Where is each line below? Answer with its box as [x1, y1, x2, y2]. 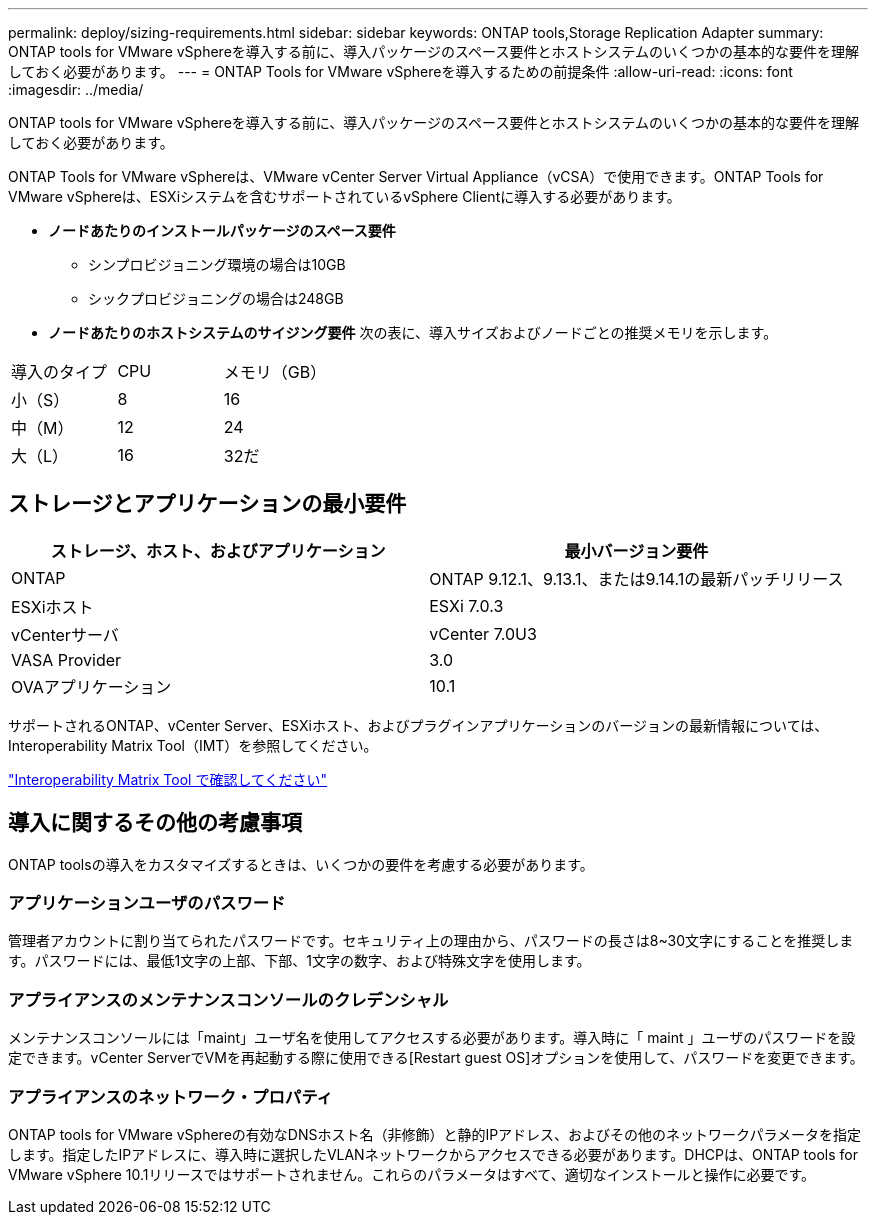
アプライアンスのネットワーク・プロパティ [8, 1086, 333, 1107]
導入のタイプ [11, 362, 108, 382]
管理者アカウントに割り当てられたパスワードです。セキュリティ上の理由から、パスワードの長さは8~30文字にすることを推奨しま [8, 932, 854, 950]
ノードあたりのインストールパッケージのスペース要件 [48, 222, 396, 239]
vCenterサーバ [11, 624, 119, 645]
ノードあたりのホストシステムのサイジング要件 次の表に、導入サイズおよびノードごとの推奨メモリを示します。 [48, 324, 778, 341]
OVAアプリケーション [11, 676, 172, 697]
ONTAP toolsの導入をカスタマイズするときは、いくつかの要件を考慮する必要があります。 [8, 855, 594, 873]
